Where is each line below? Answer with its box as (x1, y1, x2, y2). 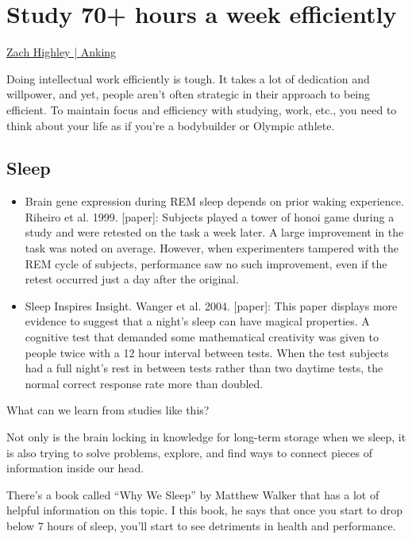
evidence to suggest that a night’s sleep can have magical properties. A (25, 313, 370, 329)
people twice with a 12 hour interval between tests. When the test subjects (25, 344, 389, 360)
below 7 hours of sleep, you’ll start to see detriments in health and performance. (6, 517, 396, 533)
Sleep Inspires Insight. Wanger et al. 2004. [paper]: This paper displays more (25, 297, 398, 314)
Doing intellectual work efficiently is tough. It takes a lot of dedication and (6, 70, 370, 87)
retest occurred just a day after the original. (25, 271, 239, 287)
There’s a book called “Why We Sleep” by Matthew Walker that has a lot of (6, 486, 379, 502)
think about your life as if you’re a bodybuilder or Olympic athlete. (6, 117, 335, 133)
